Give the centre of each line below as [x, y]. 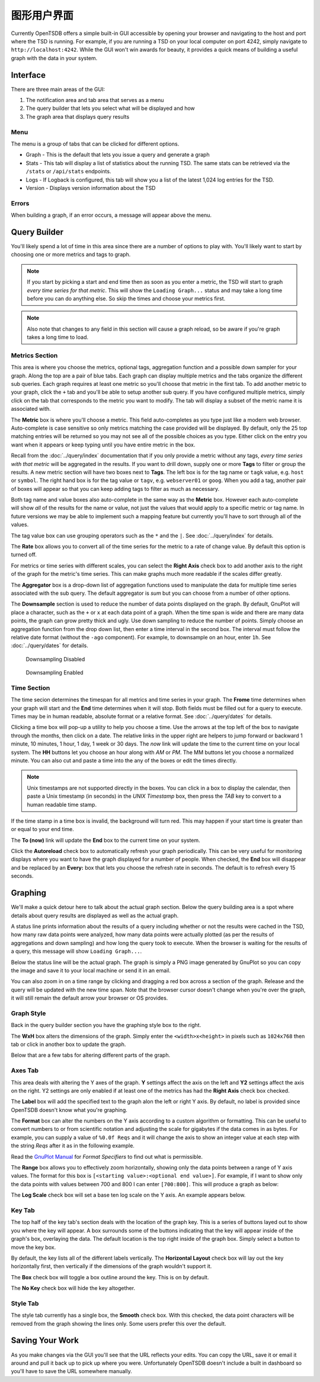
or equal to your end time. [42, 829]
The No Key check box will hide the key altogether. [73, 1288]
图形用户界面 [42, 15]
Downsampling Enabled [55, 673]
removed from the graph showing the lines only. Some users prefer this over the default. [119, 1323]
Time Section [31, 687]
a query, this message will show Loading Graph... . [76, 951]
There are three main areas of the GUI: [58, 89]
